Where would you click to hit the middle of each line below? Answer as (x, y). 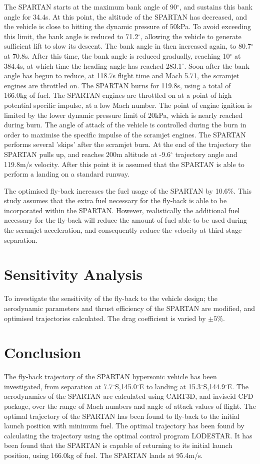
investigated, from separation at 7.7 (58, 386)
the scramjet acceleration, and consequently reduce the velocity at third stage (123, 230)
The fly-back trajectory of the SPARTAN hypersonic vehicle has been (110, 376)
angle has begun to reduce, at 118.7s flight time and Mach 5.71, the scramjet (122, 75)
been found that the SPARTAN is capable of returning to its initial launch (118, 445)
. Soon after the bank (217, 65)
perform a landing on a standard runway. (67, 174)
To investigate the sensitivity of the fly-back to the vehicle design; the (111, 298)
